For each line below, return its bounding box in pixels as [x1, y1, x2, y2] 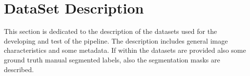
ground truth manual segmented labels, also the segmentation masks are [4, 54, 220, 64]
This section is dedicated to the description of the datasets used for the [4, 26, 217, 36]
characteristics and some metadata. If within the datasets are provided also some [4, 45, 246, 55]
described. [4, 64, 34, 74]
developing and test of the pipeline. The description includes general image [4, 35, 228, 46]
